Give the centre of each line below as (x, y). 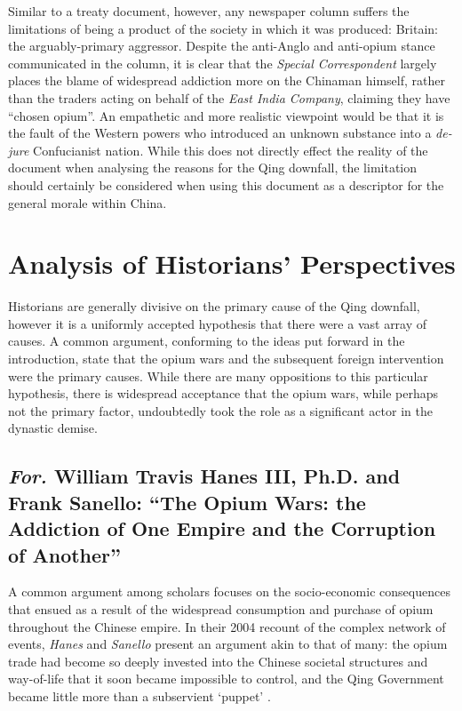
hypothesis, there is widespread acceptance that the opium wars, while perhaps (223, 393)
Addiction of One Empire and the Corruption (222, 528)
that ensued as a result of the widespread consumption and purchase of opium (221, 608)
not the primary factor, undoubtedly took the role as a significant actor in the (220, 410)
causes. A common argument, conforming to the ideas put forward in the (207, 341)
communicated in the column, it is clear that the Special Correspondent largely (223, 63)
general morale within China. (88, 202)
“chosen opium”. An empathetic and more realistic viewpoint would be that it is (226, 115)
